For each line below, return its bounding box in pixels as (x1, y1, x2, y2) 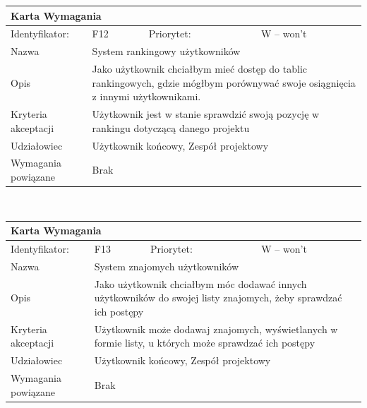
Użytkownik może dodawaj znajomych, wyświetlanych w (94, 321, 338, 336)
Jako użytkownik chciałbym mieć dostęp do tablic (92, 61, 308, 76)
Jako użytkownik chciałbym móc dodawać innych (94, 276, 307, 291)
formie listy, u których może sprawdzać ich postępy (94, 335, 315, 350)
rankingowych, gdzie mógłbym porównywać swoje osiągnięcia (92, 75, 356, 90)
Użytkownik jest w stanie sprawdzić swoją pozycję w (92, 107, 320, 121)
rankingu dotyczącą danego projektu (92, 120, 250, 135)
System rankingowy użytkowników (92, 44, 241, 59)
